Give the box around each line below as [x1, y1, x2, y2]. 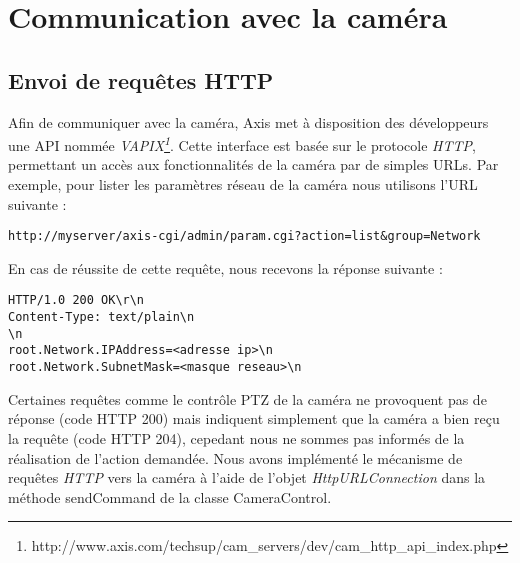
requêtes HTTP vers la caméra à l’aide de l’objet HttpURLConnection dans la [8, 467, 486, 488]
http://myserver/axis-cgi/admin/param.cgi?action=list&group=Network [8, 229, 481, 244]
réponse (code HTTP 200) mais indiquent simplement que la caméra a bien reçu [8, 408, 500, 429]
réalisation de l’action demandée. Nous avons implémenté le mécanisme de [8, 447, 463, 468]
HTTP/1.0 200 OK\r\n [8, 293, 145, 308]
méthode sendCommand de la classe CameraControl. [8, 486, 332, 507]
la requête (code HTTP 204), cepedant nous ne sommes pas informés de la [8, 427, 465, 448]
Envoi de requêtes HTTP [8, 64, 274, 95]
